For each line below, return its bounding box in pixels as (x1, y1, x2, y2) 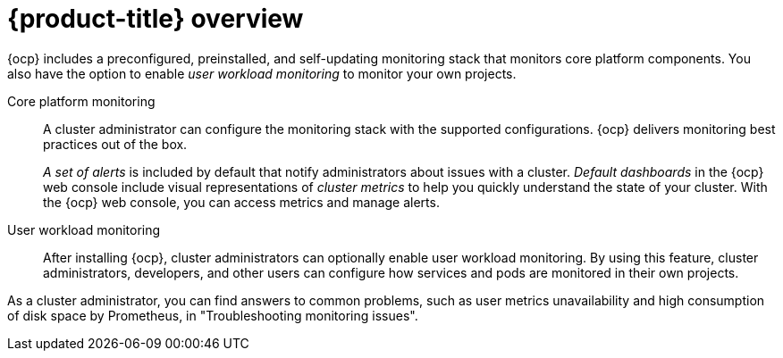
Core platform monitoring (7, 93, 156, 109)
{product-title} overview (7, 4, 304, 34)
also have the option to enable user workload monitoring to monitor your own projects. (7, 65, 517, 81)
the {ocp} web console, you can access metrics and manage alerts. (43, 194, 440, 210)
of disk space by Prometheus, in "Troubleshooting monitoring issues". (7, 307, 418, 323)
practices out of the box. (43, 136, 188, 152)
